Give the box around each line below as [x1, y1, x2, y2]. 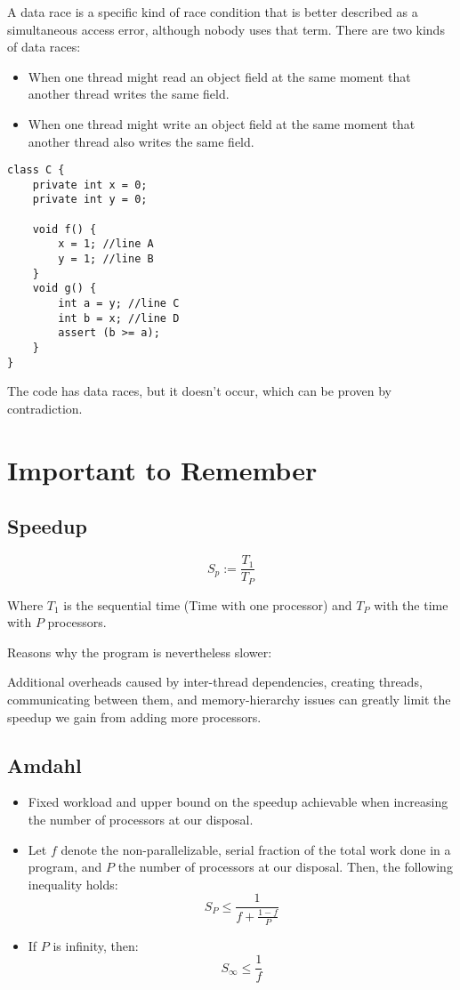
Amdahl [7, 751, 82, 778]
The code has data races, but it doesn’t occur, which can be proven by [7, 382, 391, 400]
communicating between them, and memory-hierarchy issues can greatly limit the [7, 690, 451, 708]
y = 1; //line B [58, 253, 154, 266]
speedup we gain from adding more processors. [7, 707, 262, 726]
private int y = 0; [32, 193, 148, 206]
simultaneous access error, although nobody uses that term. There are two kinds [7, 20, 445, 38]
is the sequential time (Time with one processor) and [63, 595, 352, 614]
